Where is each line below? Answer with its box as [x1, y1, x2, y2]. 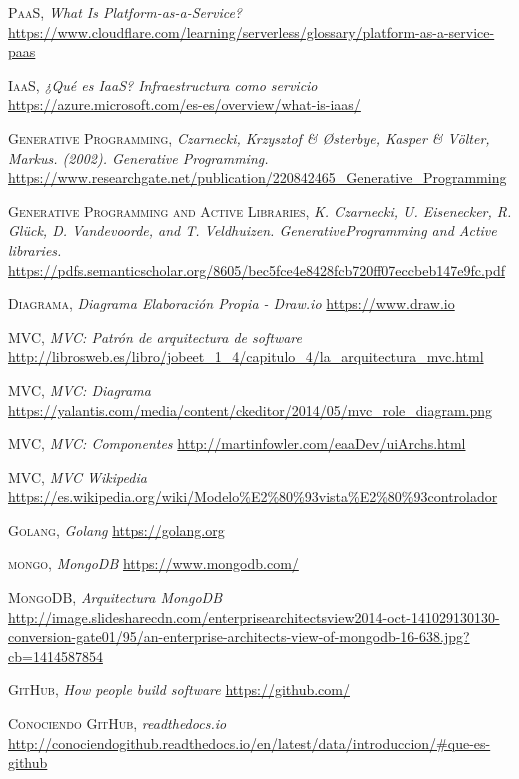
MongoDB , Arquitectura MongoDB [8, 587, 222, 608]
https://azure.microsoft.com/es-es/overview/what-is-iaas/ [8, 94, 361, 115]
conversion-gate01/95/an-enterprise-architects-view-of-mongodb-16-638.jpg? [8, 626, 470, 647]
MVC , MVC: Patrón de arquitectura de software [8, 326, 302, 347]
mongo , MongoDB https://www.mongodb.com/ [8, 553, 299, 574]
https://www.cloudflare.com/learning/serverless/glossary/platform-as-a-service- [8, 21, 495, 42]
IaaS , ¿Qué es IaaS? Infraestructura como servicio [8, 74, 318, 95]
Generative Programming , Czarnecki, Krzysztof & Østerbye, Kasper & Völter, [8, 127, 490, 148]
